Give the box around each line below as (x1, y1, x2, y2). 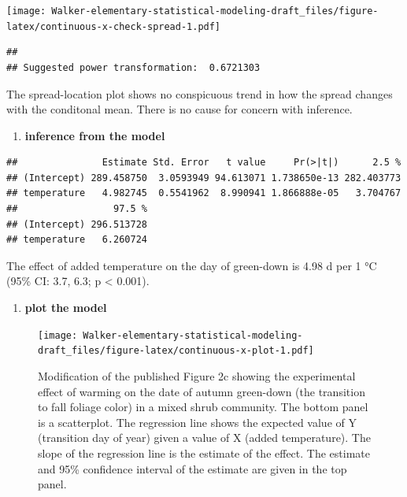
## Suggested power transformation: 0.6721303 (6, 61, 261, 73)
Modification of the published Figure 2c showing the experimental (38, 367, 356, 384)
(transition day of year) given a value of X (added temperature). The (38, 429, 371, 446)
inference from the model (24, 127, 165, 143)
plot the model (24, 299, 107, 316)
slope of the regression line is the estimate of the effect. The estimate (38, 444, 371, 461)
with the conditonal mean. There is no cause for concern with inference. (6, 101, 353, 117)
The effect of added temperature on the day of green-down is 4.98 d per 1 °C (6, 257, 377, 273)
